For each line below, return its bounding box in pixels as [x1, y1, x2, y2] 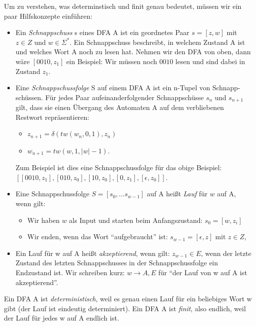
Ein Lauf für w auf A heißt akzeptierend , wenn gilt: [15, 248, 170, 258]
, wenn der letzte [201, 248, 252, 258]
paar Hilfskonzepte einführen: [4, 10, 93, 21]
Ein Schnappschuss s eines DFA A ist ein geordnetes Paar [15, 27, 190, 37]
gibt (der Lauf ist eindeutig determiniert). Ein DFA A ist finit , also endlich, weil [4, 303, 246, 313]
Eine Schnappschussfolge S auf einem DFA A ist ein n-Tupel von [15, 82, 210, 93]
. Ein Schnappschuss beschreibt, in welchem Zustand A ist [69, 36, 245, 47]
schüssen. [15, 92, 43, 102]
